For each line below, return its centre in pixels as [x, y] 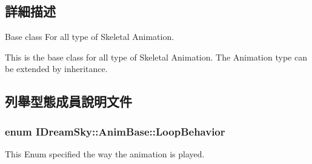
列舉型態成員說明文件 [68, 101]
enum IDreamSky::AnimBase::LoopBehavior [115, 131]
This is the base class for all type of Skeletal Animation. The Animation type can [156, 57]
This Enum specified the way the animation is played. [105, 153]
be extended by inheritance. [56, 69]
